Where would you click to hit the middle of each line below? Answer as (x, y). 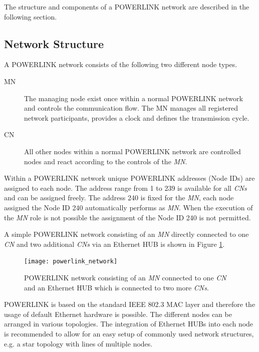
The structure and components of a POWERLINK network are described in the (127, 7)
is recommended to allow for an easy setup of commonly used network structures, (129, 333)
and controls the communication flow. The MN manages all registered (131, 108)
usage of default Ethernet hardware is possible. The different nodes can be (118, 314)
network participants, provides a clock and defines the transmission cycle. (137, 117)
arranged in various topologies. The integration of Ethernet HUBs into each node (129, 324)
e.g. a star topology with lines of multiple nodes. (78, 343)
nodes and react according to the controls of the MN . (106, 161)
